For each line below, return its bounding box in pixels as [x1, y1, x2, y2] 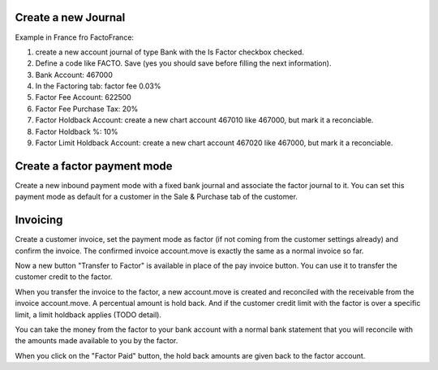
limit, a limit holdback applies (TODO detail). [15, 309, 162, 320]
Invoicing [15, 213, 63, 227]
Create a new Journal [15, 11, 126, 24]
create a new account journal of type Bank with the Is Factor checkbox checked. [35, 47, 304, 57]
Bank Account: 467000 [35, 70, 113, 80]
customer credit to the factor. [15, 272, 113, 282]
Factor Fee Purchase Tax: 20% [35, 104, 139, 114]
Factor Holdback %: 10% [35, 127, 118, 136]
